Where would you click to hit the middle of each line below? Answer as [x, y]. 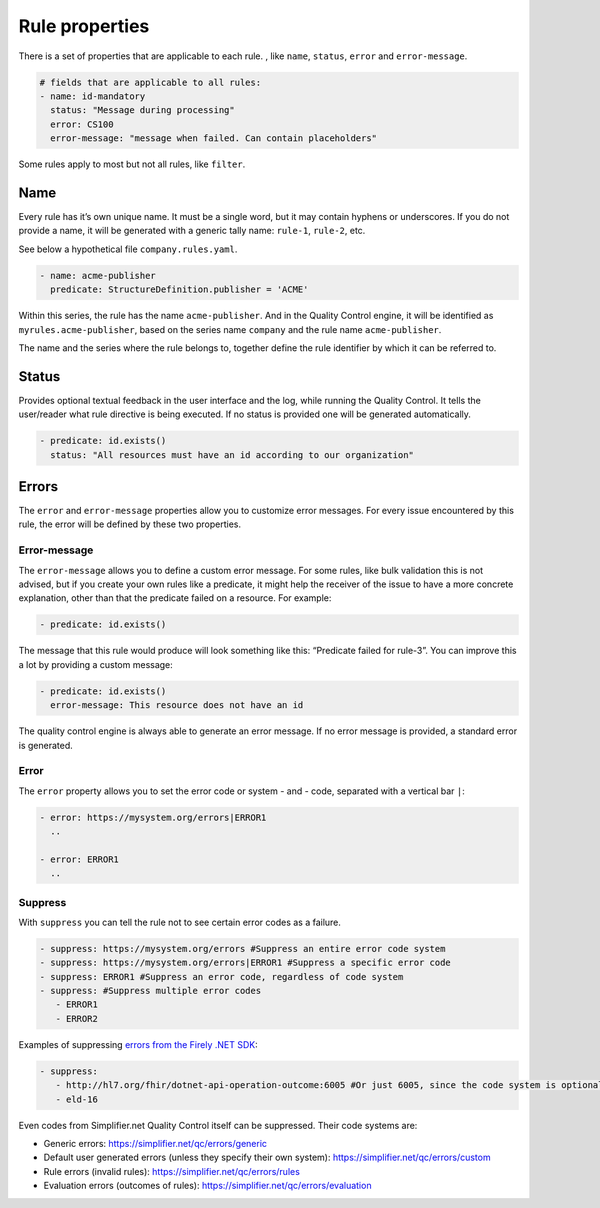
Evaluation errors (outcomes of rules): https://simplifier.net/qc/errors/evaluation [207, 1186]
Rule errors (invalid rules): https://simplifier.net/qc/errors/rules [171, 1171]
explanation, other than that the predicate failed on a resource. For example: [175, 598]
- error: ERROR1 [79, 859]
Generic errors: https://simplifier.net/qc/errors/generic [155, 1143]
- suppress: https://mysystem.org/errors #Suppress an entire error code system [242, 948]
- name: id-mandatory [92, 96]
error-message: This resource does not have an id [177, 705]
